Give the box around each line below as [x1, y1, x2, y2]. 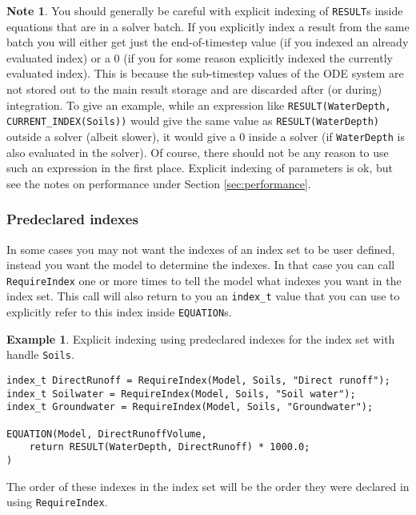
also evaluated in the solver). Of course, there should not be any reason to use [6, 143, 389, 160]
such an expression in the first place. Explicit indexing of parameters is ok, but [6, 159, 394, 176]
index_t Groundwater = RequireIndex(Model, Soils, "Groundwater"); [6, 401, 374, 413]
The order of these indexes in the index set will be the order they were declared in [6, 477, 410, 494]
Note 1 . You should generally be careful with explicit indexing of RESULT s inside [6, 2, 403, 18]
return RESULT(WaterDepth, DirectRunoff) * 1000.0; [29, 441, 310, 453]
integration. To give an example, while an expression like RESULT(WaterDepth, [6, 96, 391, 113]
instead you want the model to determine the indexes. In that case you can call [6, 256, 395, 273]
